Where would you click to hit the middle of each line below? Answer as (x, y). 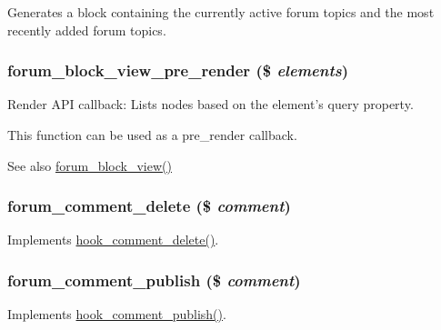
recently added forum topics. (87, 30)
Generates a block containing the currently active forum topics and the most (221, 12)
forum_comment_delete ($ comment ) (149, 206)
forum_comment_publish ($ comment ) (154, 280)
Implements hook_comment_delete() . (113, 240)
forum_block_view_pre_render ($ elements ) (178, 70)
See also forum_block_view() (90, 165)
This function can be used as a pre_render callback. (152, 135)
